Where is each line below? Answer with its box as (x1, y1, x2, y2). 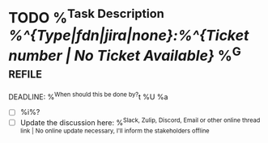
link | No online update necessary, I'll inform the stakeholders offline (19, 127, 210, 135)
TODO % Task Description (8, 6, 164, 27)
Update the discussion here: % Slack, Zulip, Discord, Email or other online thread (19, 116, 261, 127)
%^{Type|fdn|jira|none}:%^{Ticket (8, 26, 249, 44)
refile (8, 63, 43, 82)
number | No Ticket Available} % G (8, 43, 241, 65)
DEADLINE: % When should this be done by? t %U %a (8, 90, 168, 102)
